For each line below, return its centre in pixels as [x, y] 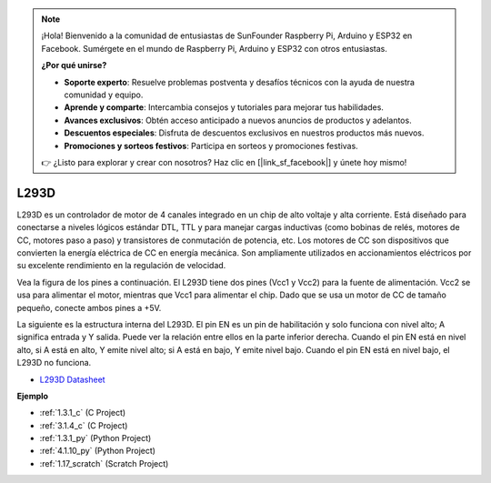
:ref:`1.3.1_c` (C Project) [83, 413]
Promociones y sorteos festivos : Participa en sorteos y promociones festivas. [211, 146]
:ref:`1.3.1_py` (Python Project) [95, 438]
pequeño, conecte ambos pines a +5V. [89, 307]
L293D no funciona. [54, 363]
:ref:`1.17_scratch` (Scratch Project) [104, 463]
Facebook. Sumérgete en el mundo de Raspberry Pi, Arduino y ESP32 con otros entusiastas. [215, 48]
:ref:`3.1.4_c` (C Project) [84, 425]
